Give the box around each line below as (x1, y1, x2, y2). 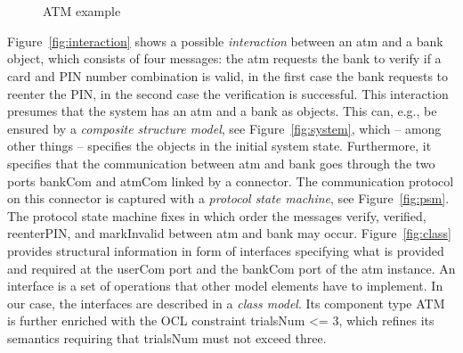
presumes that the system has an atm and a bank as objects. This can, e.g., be (7, 102, 437, 120)
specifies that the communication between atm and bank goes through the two (7, 153, 435, 172)
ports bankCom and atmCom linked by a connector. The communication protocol (7, 171, 454, 190)
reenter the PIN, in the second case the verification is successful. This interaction (7, 84, 449, 103)
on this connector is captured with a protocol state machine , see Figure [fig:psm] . (7, 189, 450, 208)
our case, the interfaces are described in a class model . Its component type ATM (7, 293, 445, 312)
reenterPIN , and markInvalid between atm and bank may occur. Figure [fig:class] (7, 224, 451, 242)
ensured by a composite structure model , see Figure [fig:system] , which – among (7, 119, 442, 137)
